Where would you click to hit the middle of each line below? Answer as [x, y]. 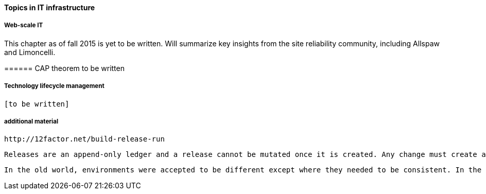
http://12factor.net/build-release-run [84, 139]
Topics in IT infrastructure [50, 7]
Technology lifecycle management [54, 86]
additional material [31, 121]
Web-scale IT [24, 25]
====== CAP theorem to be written [64, 68]
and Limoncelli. [30, 52]
